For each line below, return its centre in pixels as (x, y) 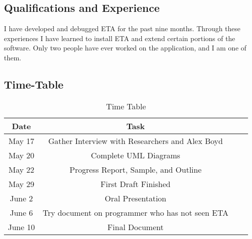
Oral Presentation (136, 198)
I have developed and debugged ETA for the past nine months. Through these (122, 28)
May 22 (21, 169)
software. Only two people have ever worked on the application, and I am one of (125, 48)
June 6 (21, 212)
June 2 (21, 198)
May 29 (21, 184)
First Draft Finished (135, 184)
